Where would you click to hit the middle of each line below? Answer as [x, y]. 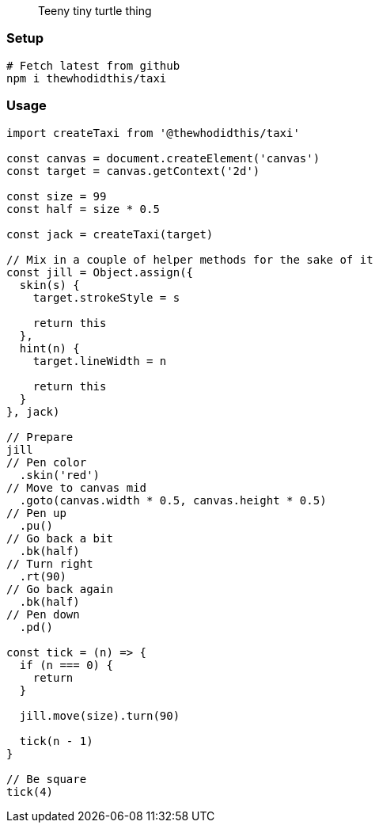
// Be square [47, 779]
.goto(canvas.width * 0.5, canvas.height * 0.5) [173, 500]
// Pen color [47, 462]
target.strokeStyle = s [106, 297]
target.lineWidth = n [100, 361]
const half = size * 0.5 [83, 209]
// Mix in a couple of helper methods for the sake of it [190, 259]
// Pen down [43, 614]
